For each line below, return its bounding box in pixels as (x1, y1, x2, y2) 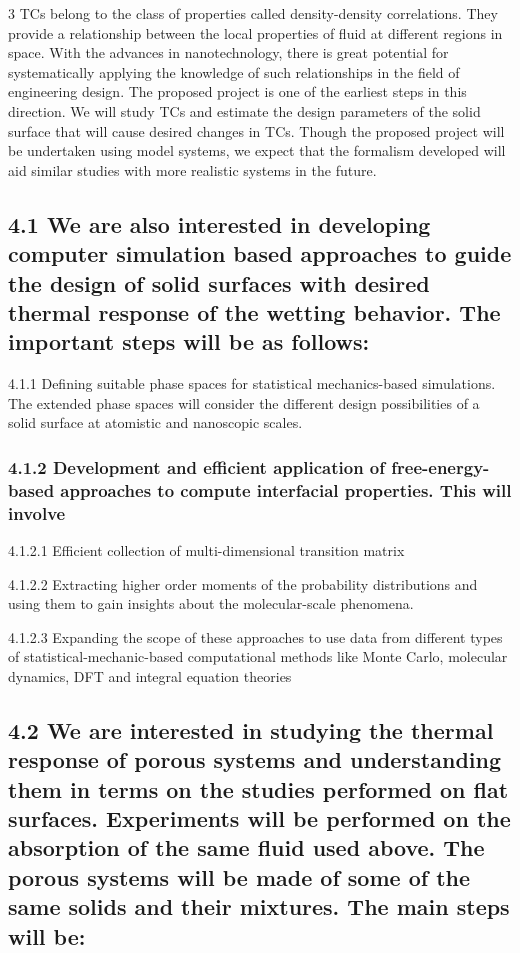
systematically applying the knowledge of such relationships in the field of (8, 61, 460, 82)
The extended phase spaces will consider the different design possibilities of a (8, 392, 480, 413)
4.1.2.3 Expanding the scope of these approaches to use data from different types (8, 626, 503, 647)
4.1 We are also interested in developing (8, 208, 431, 239)
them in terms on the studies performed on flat (8, 773, 509, 804)
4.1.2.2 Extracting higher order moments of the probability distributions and (8, 573, 478, 594)
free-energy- (391, 454, 490, 479)
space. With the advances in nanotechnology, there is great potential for (8, 42, 449, 63)
